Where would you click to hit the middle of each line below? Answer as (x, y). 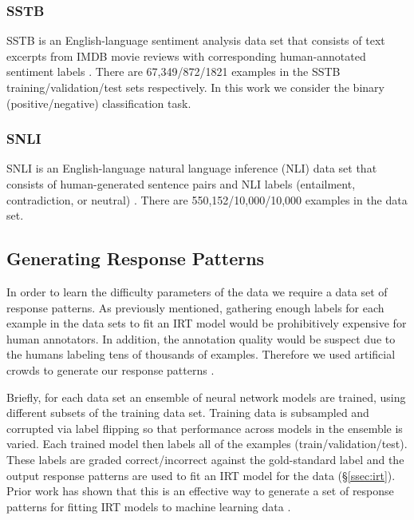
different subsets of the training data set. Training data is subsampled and (188, 413)
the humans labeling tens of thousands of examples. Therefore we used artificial (201, 354)
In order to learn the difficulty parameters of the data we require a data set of (197, 291)
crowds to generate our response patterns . (110, 369)
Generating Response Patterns (136, 258)
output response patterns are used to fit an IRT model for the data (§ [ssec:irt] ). (201, 475)
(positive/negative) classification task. (99, 103)
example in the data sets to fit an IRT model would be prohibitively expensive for (207, 323)
